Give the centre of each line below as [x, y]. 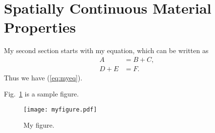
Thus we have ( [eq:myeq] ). [43, 77]
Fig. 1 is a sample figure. [42, 94]
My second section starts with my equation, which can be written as [106, 50]
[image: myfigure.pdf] [60, 109]
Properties [40, 27]
